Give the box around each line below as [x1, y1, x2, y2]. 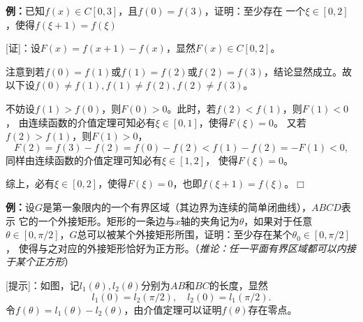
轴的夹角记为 [180, 213, 239, 228]
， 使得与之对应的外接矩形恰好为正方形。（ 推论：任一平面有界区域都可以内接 [6, 240, 356, 255]
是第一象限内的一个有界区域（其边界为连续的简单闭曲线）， [43, 199, 312, 214]
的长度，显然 [209, 277, 268, 292]
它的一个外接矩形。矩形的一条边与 [18, 213, 175, 228]
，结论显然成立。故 [264, 64, 353, 78]
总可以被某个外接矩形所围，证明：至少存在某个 [77, 227, 292, 242]
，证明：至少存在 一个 [204, 3, 306, 17]
